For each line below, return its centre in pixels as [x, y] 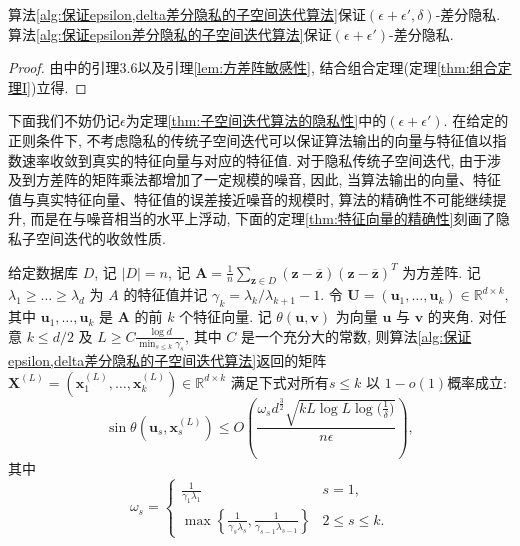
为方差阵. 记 [441, 271]
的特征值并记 [165, 294]
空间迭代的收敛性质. [100, 237]
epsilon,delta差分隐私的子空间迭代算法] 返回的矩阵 [167, 359]
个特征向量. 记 [225, 316]
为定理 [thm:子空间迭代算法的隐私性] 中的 [256, 120]
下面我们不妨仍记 [64, 120]
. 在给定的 [476, 120]
